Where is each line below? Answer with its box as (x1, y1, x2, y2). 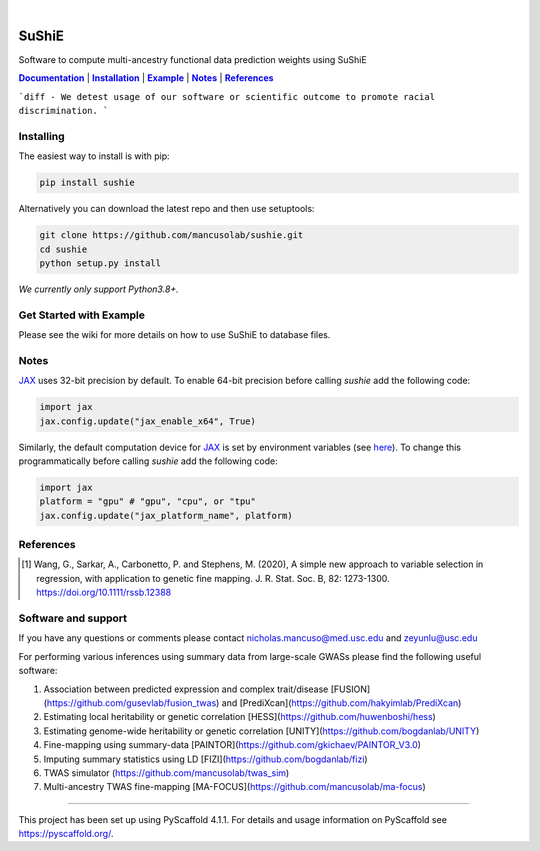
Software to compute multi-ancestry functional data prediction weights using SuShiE (18, 53, 367, 65)
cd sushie (39, 243, 88, 255)
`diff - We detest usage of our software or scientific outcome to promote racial (18, 91, 435, 102)
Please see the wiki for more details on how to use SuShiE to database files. (18, 329, 331, 341)
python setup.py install (39, 257, 162, 269)
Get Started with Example (18, 308, 145, 322)
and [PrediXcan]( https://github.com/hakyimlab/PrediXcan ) (221, 696, 462, 709)
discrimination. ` (18, 105, 109, 117)
